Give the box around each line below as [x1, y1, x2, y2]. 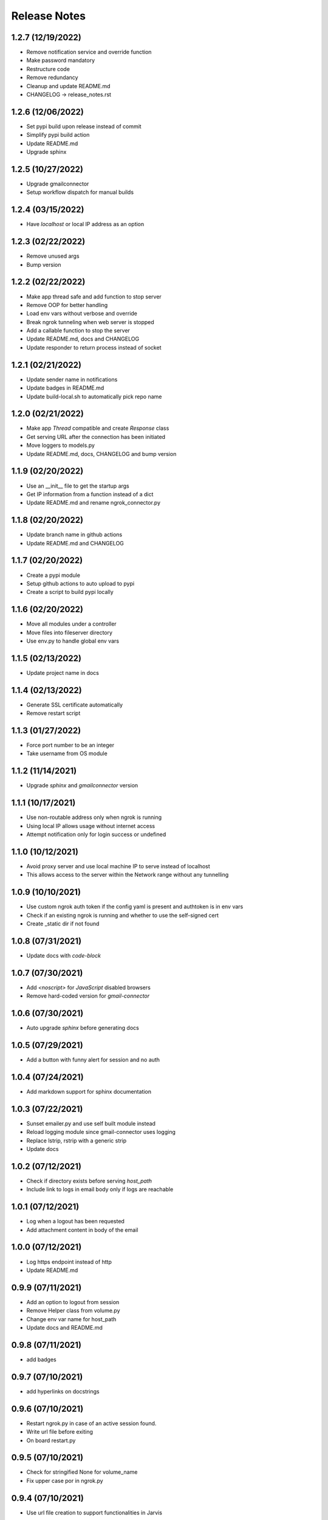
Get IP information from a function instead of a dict [26, 490, 154, 498]
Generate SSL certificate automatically [26, 701, 123, 708]
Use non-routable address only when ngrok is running [26, 814, 162, 821]
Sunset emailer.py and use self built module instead [26, 1119, 156, 1127]
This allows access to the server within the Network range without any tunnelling [26, 871, 229, 879]
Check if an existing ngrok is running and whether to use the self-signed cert [26, 911, 219, 919]
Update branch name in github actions [26, 531, 123, 538]
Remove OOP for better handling [26, 301, 108, 308]
